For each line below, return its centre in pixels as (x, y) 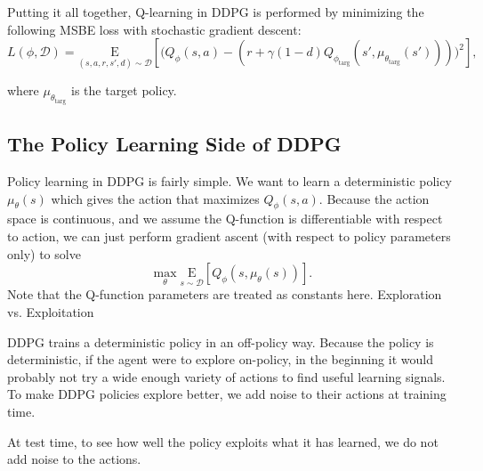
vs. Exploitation (51, 312)
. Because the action (374, 198)
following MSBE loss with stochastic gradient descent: (154, 29)
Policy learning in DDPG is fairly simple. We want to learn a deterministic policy (229, 181)
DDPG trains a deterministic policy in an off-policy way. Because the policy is (221, 341)
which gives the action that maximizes (155, 198)
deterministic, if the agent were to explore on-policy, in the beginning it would (220, 359)
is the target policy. (124, 90)
